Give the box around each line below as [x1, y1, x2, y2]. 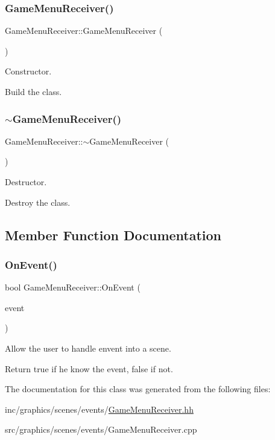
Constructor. [5, 65, 52, 77]
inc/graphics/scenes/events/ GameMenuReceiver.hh [5, 402, 194, 415]
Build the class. [5, 85, 62, 97]
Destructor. [5, 176, 47, 188]
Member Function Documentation [5, 225, 222, 244]
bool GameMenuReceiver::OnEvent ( [5, 281, 141, 294]
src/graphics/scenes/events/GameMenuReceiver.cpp [5, 423, 197, 436]
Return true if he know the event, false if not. [5, 362, 173, 375]
